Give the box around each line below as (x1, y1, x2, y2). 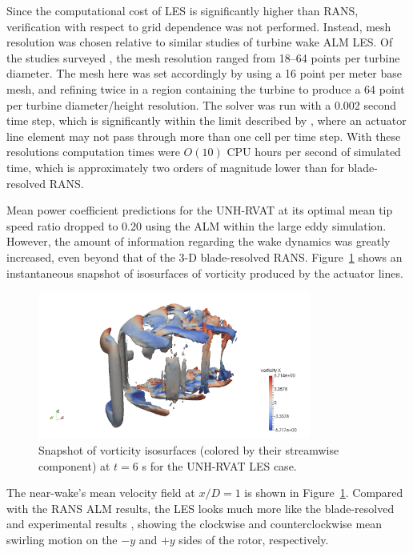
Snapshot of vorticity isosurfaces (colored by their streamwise (38, 442, 339, 459)
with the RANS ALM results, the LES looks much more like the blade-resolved (6, 499, 395, 516)
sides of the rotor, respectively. (178, 531, 329, 547)
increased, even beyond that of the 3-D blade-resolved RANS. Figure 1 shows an (6, 248, 403, 265)
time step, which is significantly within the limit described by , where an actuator (6, 112, 407, 129)
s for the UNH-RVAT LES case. (142, 457, 297, 474)
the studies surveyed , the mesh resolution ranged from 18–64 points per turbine (6, 49, 400, 66)
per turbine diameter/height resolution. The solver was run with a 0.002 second (6, 96, 397, 113)
